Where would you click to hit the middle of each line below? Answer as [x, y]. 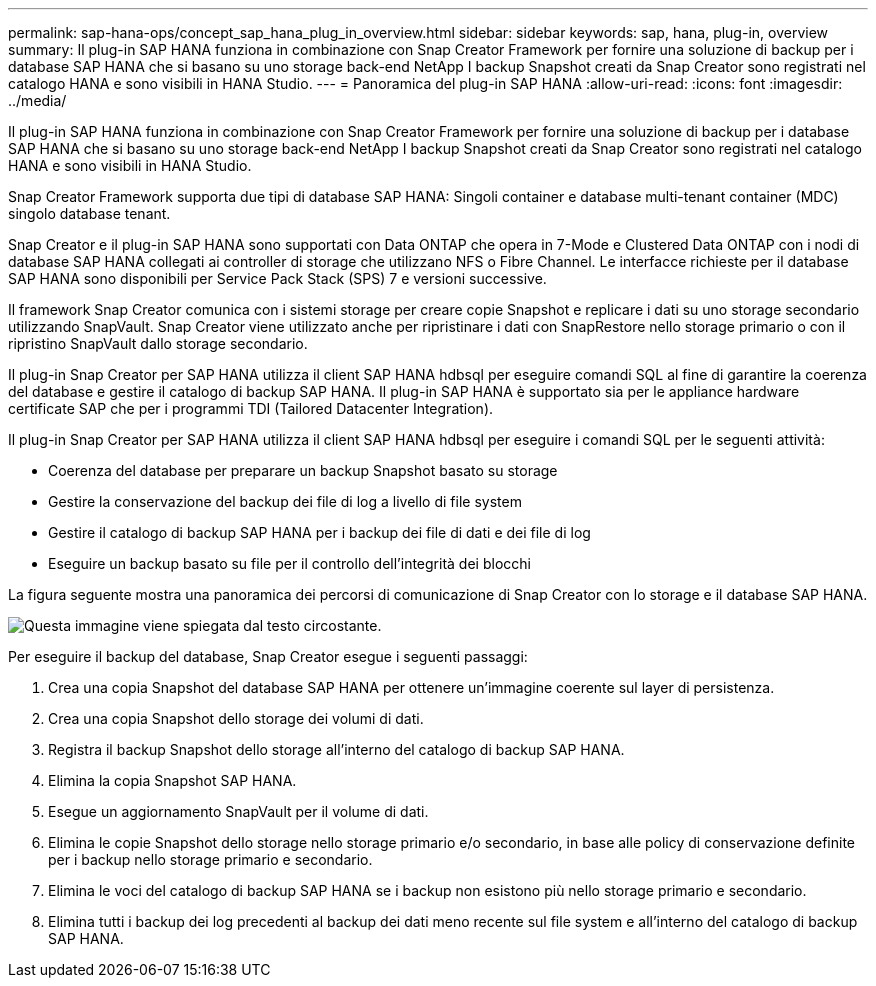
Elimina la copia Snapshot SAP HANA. [172, 780]
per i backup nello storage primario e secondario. [210, 859]
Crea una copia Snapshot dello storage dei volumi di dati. [236, 718]
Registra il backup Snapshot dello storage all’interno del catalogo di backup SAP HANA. [336, 749]
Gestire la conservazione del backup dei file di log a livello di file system [285, 501]
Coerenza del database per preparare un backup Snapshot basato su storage [303, 470]
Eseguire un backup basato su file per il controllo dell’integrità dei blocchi [289, 563]
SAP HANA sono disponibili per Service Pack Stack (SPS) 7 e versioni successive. [277, 278]
